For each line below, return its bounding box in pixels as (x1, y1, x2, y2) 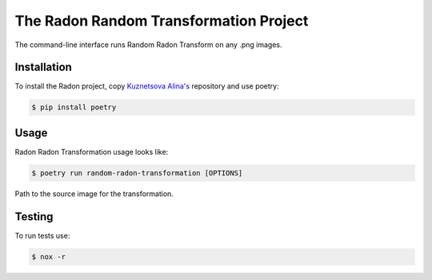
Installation (14, 61, 72, 74)
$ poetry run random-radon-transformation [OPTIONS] (31, 168, 243, 177)
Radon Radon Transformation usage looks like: (14, 147, 169, 156)
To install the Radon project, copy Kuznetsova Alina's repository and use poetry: (14, 81, 279, 91)
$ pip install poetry (31, 103, 117, 112)
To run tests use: (14, 231, 70, 240)
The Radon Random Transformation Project (14, 12, 309, 30)
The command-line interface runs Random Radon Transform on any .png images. (14, 40, 282, 49)
